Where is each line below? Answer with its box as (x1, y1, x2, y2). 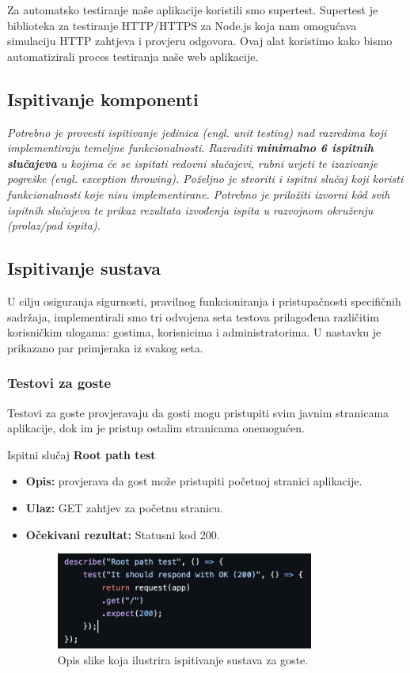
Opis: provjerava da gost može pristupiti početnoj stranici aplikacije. (25, 473, 363, 489)
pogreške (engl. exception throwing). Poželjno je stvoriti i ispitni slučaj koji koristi (7, 170, 404, 187)
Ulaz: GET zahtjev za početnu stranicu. (25, 499, 223, 515)
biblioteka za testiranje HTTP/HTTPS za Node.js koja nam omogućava (7, 17, 357, 33)
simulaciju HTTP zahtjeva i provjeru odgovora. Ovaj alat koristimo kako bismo (7, 32, 393, 49)
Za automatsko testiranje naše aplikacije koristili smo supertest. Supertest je (7, 2, 378, 17)
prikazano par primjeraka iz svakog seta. (7, 339, 203, 356)
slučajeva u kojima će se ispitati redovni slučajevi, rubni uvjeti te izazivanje (7, 154, 378, 171)
